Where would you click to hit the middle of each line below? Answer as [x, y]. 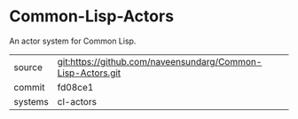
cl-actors [77, 101]
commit [29, 87]
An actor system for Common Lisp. [73, 41]
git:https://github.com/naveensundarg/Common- [160, 61]
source [28, 67]
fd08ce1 [75, 87]
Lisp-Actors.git [89, 73]
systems [31, 101]
